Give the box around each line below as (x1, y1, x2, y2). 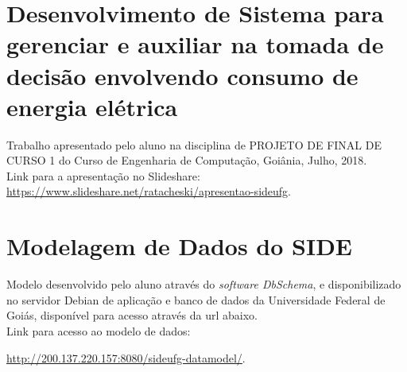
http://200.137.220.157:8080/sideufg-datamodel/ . (6, 349, 246, 366)
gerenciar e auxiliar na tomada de (6, 28, 384, 60)
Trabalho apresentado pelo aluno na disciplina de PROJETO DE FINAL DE (6, 136, 382, 153)
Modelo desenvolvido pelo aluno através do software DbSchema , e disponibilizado (6, 276, 401, 293)
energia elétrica (6, 90, 178, 122)
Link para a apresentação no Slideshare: (6, 167, 200, 184)
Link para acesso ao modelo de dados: (6, 322, 191, 339)
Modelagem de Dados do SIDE (6, 230, 353, 262)
